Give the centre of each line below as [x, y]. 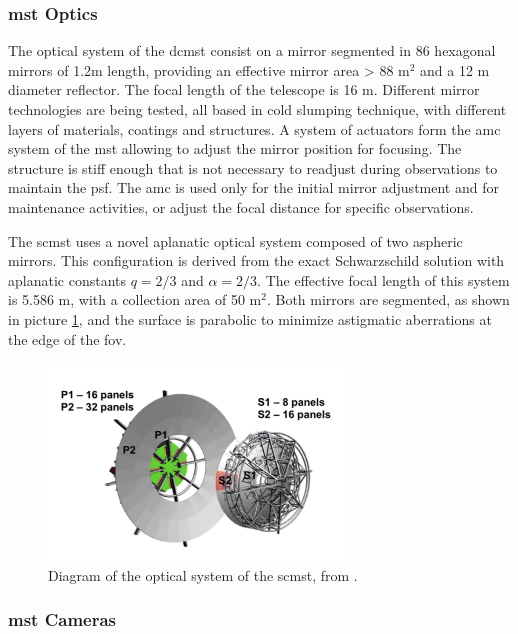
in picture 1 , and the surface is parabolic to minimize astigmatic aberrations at [250, 318]
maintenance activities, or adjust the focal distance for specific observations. [241, 206]
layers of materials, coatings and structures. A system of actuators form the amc [254, 128]
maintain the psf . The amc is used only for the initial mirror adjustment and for [253, 187]
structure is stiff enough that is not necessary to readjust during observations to [253, 167]
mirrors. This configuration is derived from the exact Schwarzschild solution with [256, 260]
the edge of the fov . [67, 338]
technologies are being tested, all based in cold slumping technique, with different [257, 109]
